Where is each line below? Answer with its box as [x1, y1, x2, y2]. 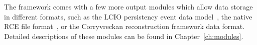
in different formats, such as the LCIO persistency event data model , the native [4, 11, 252, 21]
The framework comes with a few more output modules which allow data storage [4, 1, 253, 11]
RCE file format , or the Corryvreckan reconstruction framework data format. [4, 21, 245, 31]
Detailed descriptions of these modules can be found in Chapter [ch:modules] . [4, 30, 243, 41]
